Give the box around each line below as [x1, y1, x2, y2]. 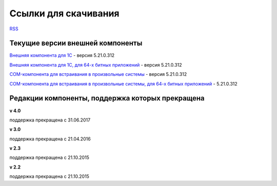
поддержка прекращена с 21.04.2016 [9, 136, 91, 142]
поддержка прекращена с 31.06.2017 [9, 117, 91, 123]
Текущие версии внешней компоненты [9, 39, 143, 48]
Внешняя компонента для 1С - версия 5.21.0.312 [9, 52, 115, 58]
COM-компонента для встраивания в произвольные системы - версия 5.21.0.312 [9, 71, 187, 77]
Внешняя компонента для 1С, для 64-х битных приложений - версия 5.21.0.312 [9, 61, 182, 68]
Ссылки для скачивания [9, 8, 120, 19]
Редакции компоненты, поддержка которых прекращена [9, 94, 205, 102]
